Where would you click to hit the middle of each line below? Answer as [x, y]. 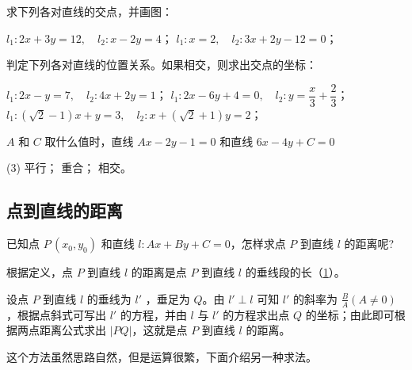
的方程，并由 [153, 314]
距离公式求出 [72, 330]
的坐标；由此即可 [350, 314]
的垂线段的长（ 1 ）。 [295, 272]
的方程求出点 [256, 314]
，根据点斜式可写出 [56, 314]
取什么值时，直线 [89, 141]
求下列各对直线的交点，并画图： [90, 11]
